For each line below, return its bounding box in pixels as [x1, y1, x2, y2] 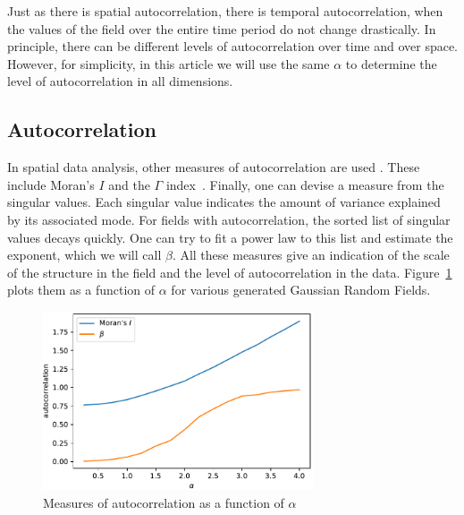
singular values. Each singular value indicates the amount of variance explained [7, 193, 441, 211]
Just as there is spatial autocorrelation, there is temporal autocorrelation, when [7, 2, 443, 20]
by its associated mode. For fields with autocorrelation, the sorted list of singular [7, 210, 451, 228]
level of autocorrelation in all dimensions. [7, 72, 233, 90]
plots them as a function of [7, 280, 156, 299]
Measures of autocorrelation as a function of [43, 493, 284, 511]
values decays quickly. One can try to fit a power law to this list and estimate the [7, 227, 453, 246]
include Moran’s [7, 175, 95, 193]
